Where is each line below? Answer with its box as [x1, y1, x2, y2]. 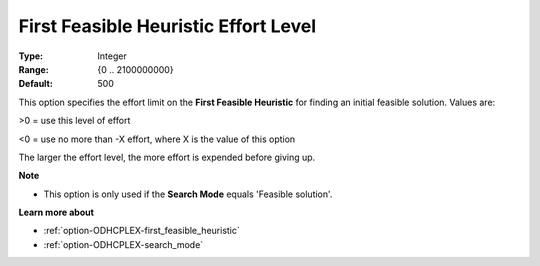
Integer [97, 50, 127, 62]
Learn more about [18, 206, 95, 219]
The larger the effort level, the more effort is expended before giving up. [18, 151, 316, 163]
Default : [18, 78, 54, 90]
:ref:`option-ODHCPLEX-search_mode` [43, 238, 204, 250]
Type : [18, 50, 44, 62]
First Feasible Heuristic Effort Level [18, 15, 317, 37]
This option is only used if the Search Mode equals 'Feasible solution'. [43, 188, 333, 200]
